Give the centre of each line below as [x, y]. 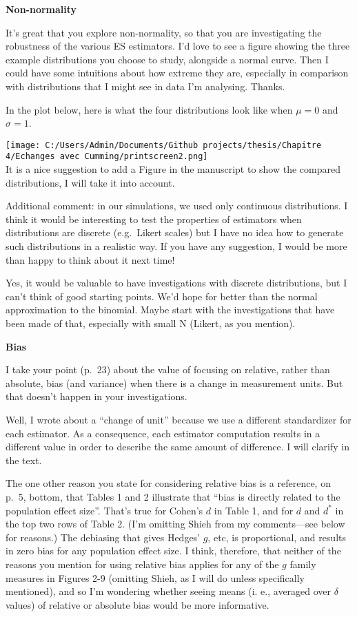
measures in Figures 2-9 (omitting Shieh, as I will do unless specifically [155, 577]
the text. [24, 460]
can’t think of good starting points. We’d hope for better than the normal [162, 296]
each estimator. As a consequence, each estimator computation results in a [163, 433]
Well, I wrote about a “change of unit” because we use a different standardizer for [178, 419]
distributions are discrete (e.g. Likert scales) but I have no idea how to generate [175, 232]
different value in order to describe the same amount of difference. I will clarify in [177, 447]
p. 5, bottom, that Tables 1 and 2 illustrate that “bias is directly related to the [173, 496]
